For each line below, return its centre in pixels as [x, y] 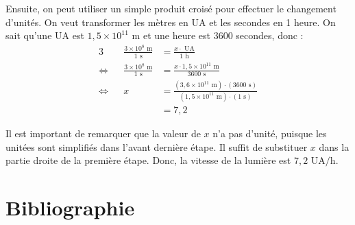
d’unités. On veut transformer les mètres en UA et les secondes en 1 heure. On [171, 22]
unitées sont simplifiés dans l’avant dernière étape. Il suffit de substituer [157, 146]
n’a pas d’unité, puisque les [270, 133]
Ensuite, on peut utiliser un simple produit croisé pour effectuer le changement [171, 8]
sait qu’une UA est [45, 35]
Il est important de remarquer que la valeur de [103, 133]
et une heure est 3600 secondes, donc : [223, 35]
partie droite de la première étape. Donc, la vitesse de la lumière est [148, 160]
